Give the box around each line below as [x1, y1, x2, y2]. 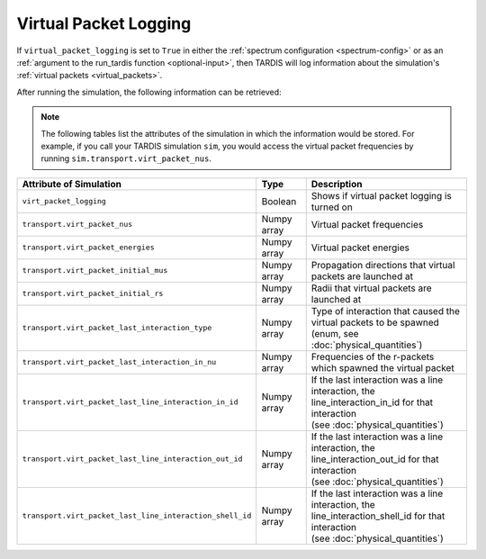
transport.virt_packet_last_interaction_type [22, 323, 212, 333]
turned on [310, 201, 353, 213]
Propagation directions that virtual [310, 258, 455, 271]
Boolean [261, 194, 297, 207]
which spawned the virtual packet [310, 361, 454, 374]
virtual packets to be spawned [310, 316, 440, 329]
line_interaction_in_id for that [310, 396, 434, 409]
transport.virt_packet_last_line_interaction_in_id [22, 397, 238, 407]
